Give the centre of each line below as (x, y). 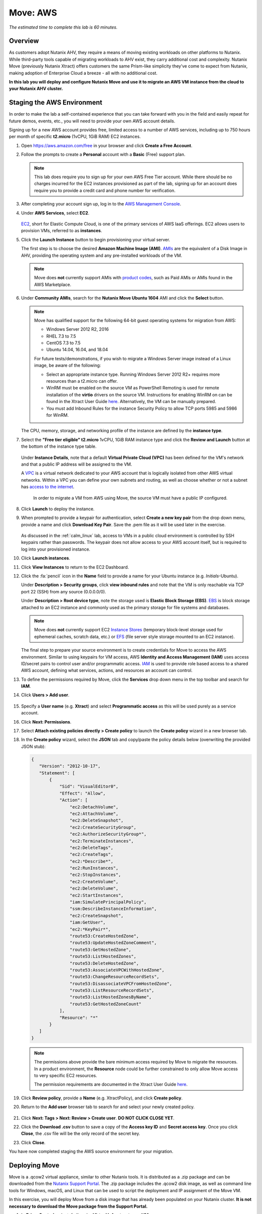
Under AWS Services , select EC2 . (55, 213)
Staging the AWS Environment (56, 103)
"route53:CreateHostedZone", (104, 936)
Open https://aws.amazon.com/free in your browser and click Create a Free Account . (107, 145)
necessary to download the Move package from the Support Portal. (78, 1206)
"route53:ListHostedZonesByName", (111, 997)
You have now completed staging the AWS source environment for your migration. (91, 1151)
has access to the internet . (48, 487)
